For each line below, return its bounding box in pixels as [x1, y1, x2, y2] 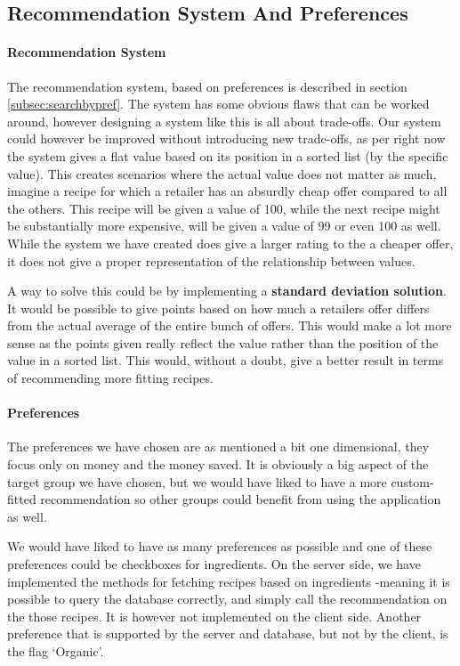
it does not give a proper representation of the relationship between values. [7, 251, 416, 270]
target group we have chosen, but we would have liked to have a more [7, 472, 387, 491]
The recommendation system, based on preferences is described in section [7, 77, 408, 95]
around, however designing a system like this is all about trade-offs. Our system [7, 111, 441, 130]
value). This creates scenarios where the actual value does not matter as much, [7, 164, 437, 183]
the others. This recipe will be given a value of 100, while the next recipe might [7, 199, 440, 217]
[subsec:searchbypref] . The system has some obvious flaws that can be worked [7, 94, 430, 113]
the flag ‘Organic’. [7, 642, 104, 660]
